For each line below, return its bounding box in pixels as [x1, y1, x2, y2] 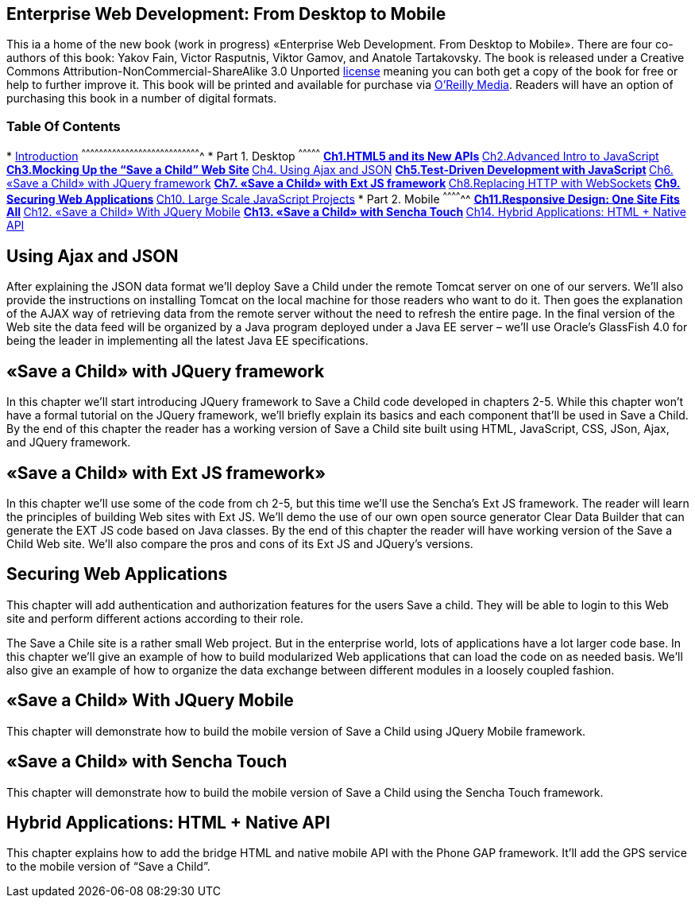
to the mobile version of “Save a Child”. [6, 860, 210, 874]
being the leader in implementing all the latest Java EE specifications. [6, 334, 369, 348]
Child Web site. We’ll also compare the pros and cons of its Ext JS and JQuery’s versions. [6, 537, 473, 551]
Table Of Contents [6, 118, 121, 134]
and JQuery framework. [6, 435, 131, 450]
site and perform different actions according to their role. [6, 611, 303, 625]
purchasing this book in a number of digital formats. [6, 91, 277, 106]
